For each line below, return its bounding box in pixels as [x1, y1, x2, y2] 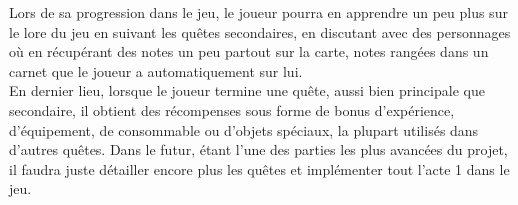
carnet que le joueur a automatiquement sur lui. [9, 60, 303, 81]
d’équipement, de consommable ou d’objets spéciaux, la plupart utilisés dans [9, 119, 479, 140]
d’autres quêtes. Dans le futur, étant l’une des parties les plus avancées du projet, [9, 139, 508, 160]
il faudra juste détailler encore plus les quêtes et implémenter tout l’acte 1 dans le [9, 158, 510, 179]
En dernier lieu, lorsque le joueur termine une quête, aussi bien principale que [9, 80, 485, 101]
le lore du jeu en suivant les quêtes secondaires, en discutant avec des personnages [9, 21, 511, 42]
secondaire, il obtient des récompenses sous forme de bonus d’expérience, [9, 99, 455, 120]
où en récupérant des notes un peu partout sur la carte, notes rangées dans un [9, 41, 489, 62]
